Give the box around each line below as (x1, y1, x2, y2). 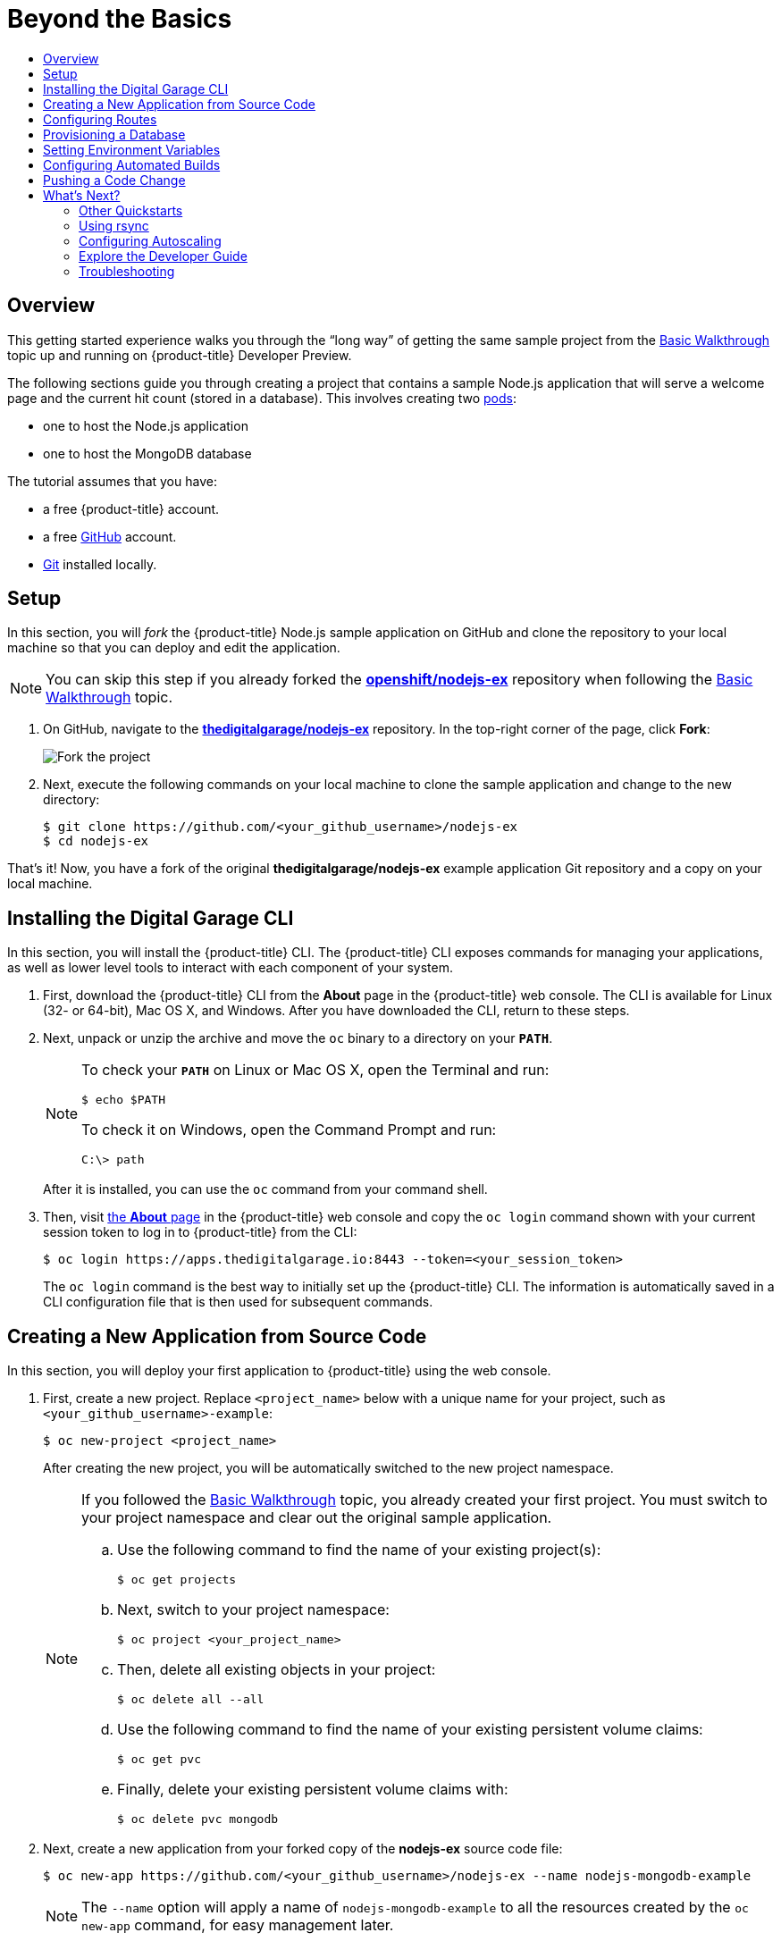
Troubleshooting (79, 263, 175, 279)
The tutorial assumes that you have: (7, 473, 217, 489)
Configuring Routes (43, 111, 157, 127)
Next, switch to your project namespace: (117, 1601, 390, 1619)
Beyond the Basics (7, 4, 232, 34)
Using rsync (79, 217, 149, 233)
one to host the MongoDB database (43, 445, 252, 461)
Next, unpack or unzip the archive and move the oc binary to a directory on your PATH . (43, 1030, 553, 1046)
